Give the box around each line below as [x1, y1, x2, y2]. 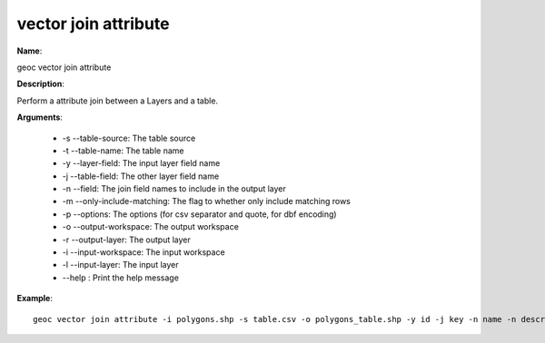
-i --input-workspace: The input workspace [62, 247, 226, 258]
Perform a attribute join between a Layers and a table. [16, 95, 218, 106]
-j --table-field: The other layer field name [62, 171, 220, 181]
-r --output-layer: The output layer [62, 234, 191, 245]
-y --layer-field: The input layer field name [62, 158, 221, 169]
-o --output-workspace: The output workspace [62, 221, 240, 232]
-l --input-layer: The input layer [62, 260, 179, 270]
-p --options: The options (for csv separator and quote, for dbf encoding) [62, 209, 337, 220]
